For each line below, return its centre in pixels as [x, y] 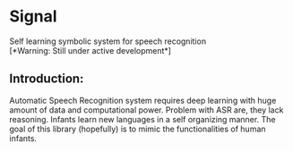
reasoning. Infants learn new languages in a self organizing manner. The [142, 119]
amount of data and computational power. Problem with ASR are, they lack [146, 110]
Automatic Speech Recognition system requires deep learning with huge [143, 100]
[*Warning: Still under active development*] [90, 50]
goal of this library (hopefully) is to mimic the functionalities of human [138, 129]
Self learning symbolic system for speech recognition [108, 41]
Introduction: [47, 79]
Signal [33, 17]
